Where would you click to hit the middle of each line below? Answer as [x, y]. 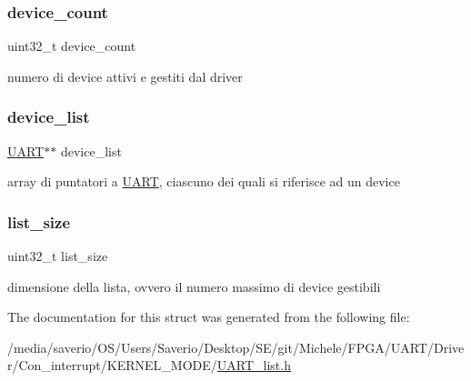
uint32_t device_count [72, 46]
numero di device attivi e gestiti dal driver [125, 76]
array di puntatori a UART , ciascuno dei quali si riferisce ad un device [204, 181]
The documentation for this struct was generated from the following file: [209, 317]
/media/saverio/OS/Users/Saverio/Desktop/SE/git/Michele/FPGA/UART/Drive [236, 347]
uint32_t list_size [58, 256]
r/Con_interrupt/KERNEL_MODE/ [112, 365]
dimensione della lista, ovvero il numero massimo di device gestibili [194, 286]
